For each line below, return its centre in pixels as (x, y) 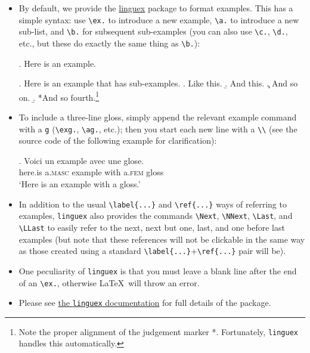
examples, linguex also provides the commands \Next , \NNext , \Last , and (156, 216)
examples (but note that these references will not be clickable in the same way (162, 239)
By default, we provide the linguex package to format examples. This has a (156, 8)
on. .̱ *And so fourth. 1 (59, 96)
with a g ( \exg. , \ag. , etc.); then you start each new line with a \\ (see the (158, 128)
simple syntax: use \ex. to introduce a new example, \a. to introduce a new (159, 19)
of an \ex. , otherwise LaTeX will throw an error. (109, 282)
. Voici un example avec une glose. (81, 160)
